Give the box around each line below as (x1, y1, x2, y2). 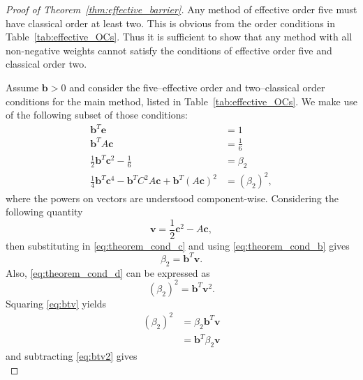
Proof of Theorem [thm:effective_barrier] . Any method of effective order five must (6, 2, 357, 16)
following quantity (6, 204, 83, 219)
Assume (6, 79, 39, 94)
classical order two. (6, 56, 87, 71)
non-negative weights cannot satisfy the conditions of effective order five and (6, 43, 332, 57)
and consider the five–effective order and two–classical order (69, 79, 325, 94)
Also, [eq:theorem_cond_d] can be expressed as (6, 265, 210, 280)
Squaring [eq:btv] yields (6, 296, 107, 310)
